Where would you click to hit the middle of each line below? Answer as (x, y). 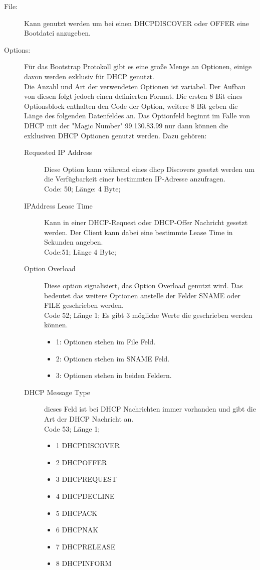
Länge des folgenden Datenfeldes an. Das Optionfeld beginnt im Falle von (137, 116)
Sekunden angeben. (74, 242)
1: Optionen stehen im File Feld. (106, 342)
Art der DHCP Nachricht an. (89, 419)
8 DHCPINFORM (84, 563)
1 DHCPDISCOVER (88, 445)
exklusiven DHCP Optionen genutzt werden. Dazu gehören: (115, 135)
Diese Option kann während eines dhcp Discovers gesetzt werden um (150, 169)
